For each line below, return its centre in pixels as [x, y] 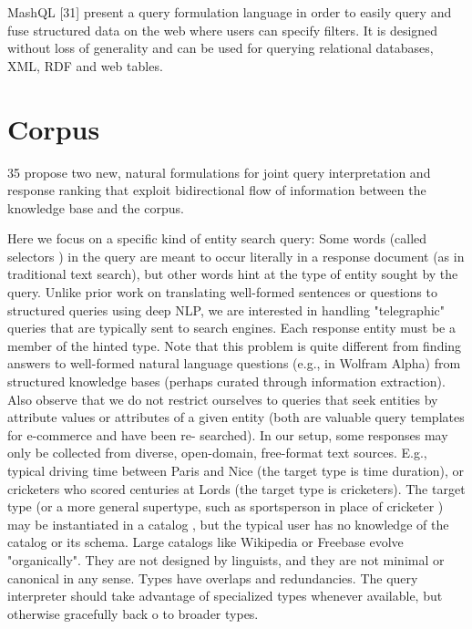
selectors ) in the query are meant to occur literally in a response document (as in [236, 256]
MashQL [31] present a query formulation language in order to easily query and [230, 12]
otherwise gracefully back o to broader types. [133, 613]
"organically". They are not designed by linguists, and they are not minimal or [226, 559]
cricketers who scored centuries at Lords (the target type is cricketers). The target [236, 488]
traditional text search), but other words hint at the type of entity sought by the [233, 274]
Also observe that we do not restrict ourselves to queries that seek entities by [223, 399]
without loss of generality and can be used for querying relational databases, [221, 48]
